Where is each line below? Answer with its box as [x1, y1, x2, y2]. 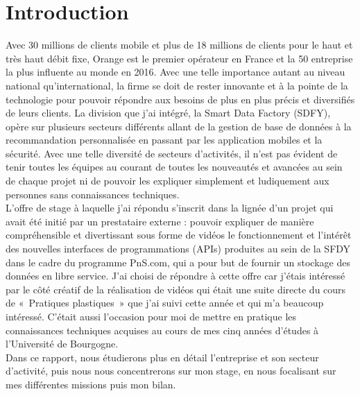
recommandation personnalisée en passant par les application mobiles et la [6, 132, 323, 147]
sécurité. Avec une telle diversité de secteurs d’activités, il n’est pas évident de [6, 146, 338, 160]
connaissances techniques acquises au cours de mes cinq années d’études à [6, 322, 319, 337]
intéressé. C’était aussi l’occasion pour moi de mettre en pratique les [6, 309, 297, 323]
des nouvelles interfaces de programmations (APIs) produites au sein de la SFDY [6, 241, 351, 256]
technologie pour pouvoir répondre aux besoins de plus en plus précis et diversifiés [6, 92, 355, 106]
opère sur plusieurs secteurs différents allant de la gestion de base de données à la [6, 119, 352, 133]
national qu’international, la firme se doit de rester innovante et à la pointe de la [6, 78, 348, 92]
